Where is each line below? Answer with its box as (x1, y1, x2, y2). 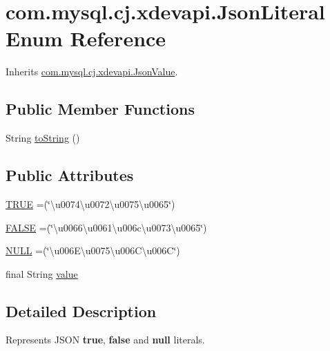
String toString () (6, 131, 80, 145)
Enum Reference (6, 24, 166, 53)
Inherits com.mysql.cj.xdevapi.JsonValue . (6, 64, 178, 79)
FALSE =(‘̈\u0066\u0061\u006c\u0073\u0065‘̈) (6, 220, 207, 234)
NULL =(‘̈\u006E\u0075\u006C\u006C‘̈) (6, 243, 180, 258)
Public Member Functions (6, 98, 195, 120)
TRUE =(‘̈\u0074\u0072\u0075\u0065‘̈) (6, 196, 175, 211)
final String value (6, 266, 78, 281)
